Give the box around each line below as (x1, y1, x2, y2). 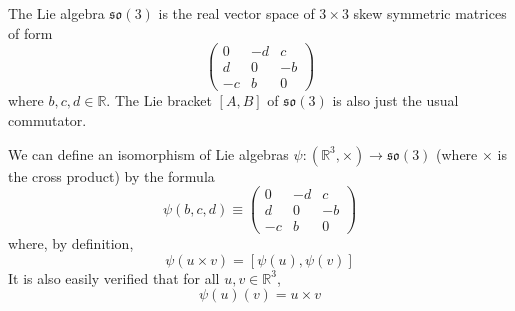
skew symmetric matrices (353, 3, 507, 23)
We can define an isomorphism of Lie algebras (8, 143, 289, 164)
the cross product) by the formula (8, 165, 215, 186)
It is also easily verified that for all (8, 267, 220, 288)
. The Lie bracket (106, 90, 212, 111)
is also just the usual (332, 90, 459, 111)
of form (8, 22, 53, 43)
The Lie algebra (8, 3, 105, 23)
